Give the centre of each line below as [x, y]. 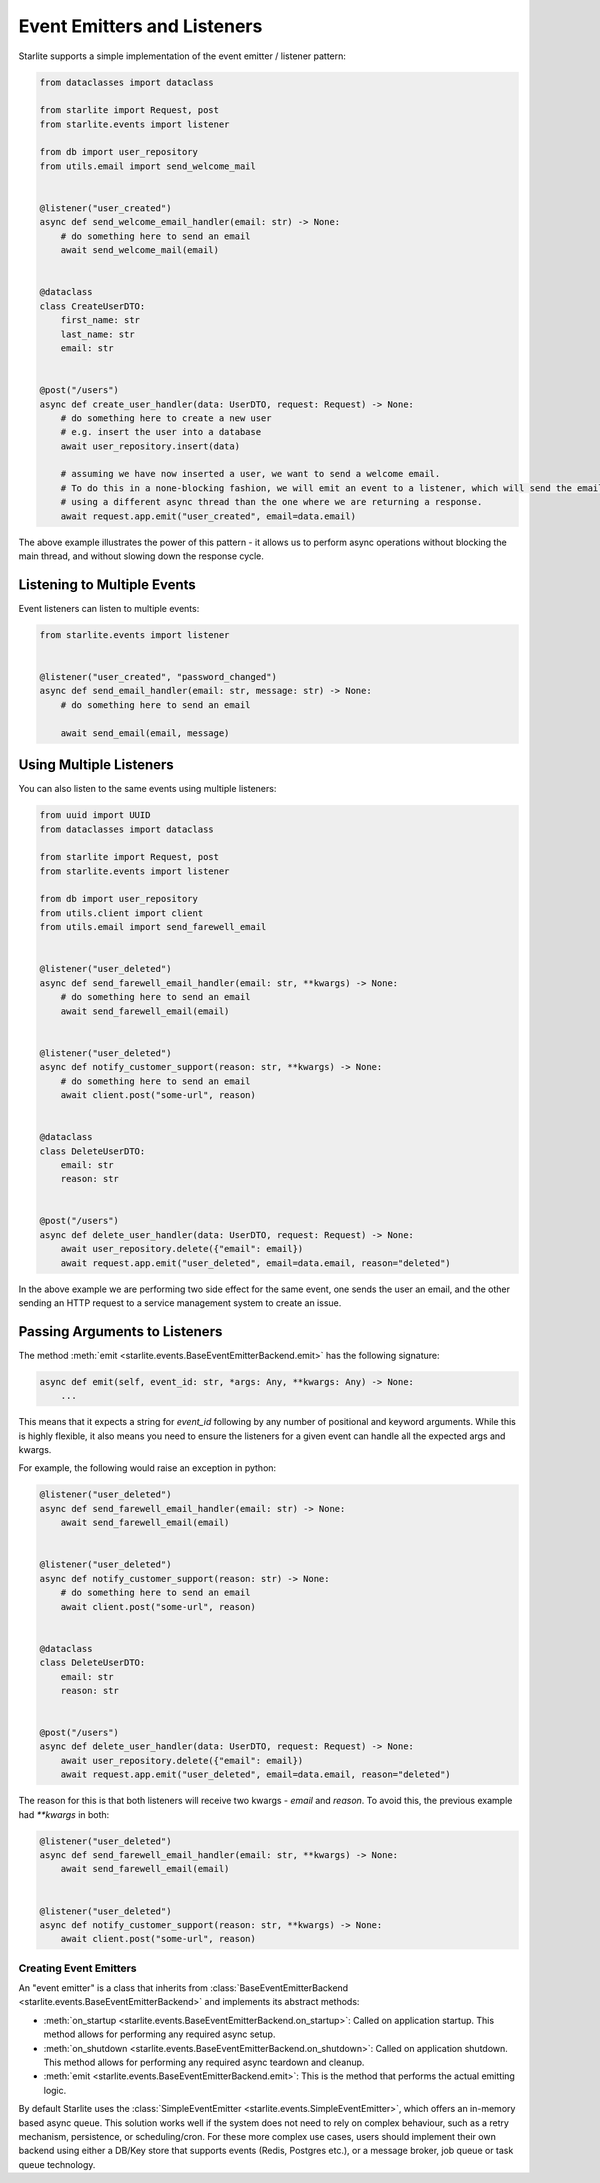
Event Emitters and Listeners [140, 26]
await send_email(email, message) [145, 733]
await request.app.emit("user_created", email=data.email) [208, 516]
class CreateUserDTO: [92, 306]
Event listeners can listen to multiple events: [109, 608]
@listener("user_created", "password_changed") [158, 677]
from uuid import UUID [95, 815]
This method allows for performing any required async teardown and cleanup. [204, 2062]
